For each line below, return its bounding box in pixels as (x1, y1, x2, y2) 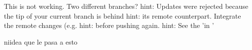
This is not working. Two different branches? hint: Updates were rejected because (4, 1, 249, 11)
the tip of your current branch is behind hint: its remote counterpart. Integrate (4, 10, 241, 21)
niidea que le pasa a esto (4, 36, 77, 47)
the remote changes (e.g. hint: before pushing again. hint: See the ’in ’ (4, 20, 214, 30)
